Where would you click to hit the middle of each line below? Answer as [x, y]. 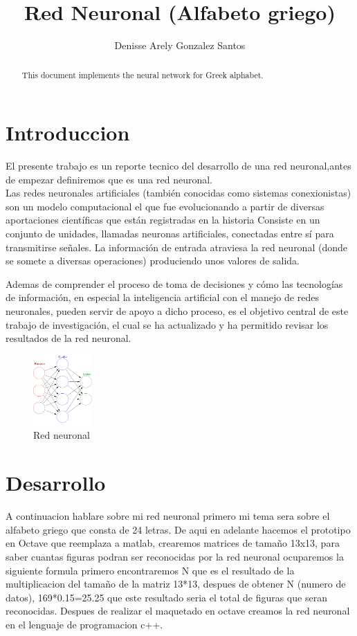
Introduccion [68, 133]
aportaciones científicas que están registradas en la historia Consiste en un [163, 220]
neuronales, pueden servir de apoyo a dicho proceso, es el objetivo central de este [177, 311]
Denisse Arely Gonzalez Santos [180, 45]
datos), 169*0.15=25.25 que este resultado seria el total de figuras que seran [166, 597]
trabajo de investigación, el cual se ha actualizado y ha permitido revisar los [167, 324]
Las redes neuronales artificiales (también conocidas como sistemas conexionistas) [178, 193]
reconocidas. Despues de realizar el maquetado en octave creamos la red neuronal [178, 611]
